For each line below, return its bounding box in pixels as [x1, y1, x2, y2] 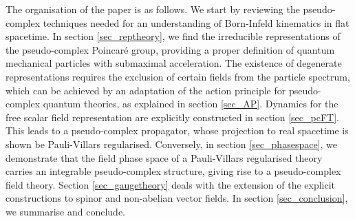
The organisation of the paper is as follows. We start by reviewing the [6, 2, 300, 16]
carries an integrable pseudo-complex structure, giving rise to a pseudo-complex [6, 164, 341, 178]
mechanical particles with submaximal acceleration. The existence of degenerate [6, 56, 342, 70]
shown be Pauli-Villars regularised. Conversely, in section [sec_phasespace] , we [6, 136, 338, 151]
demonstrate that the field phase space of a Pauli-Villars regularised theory [6, 150, 323, 165]
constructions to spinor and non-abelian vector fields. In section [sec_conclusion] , [6, 191, 348, 205]
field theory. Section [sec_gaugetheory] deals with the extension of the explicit [6, 177, 336, 191]
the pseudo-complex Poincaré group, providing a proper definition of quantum [6, 42, 335, 56]
